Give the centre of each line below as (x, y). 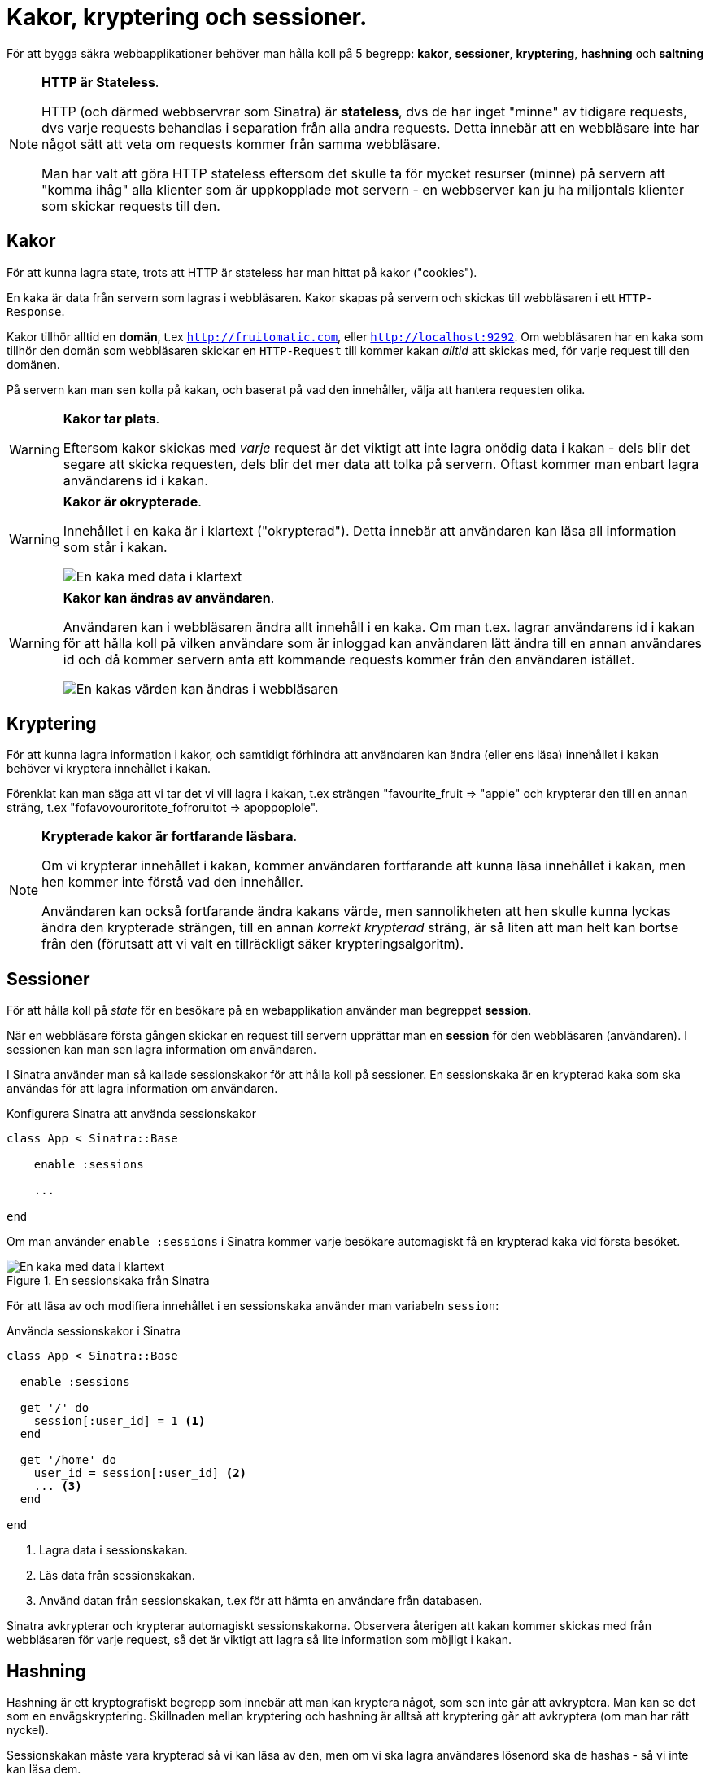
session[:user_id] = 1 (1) (120, 1421)
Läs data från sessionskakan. (117, 1576)
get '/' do (54, 1408)
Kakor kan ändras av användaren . (169, 597)
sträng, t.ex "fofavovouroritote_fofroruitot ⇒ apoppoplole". (163, 808)
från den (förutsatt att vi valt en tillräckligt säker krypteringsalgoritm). (253, 944)
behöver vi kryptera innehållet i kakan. (109, 769)
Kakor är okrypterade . (132, 501)
